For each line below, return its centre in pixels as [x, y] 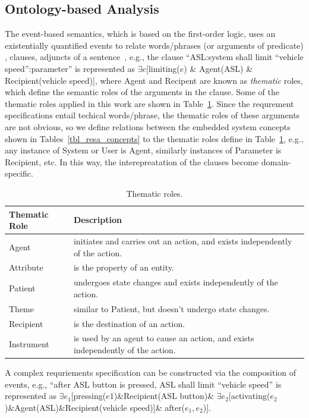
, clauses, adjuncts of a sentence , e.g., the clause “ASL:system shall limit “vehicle [154, 57]
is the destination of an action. [129, 323]
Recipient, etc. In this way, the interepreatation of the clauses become [132, 161]
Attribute [26, 267]
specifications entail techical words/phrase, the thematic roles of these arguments [152, 115]
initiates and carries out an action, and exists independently [183, 241]
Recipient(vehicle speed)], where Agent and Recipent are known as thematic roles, [154, 80]
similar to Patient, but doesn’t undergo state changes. [171, 308]
